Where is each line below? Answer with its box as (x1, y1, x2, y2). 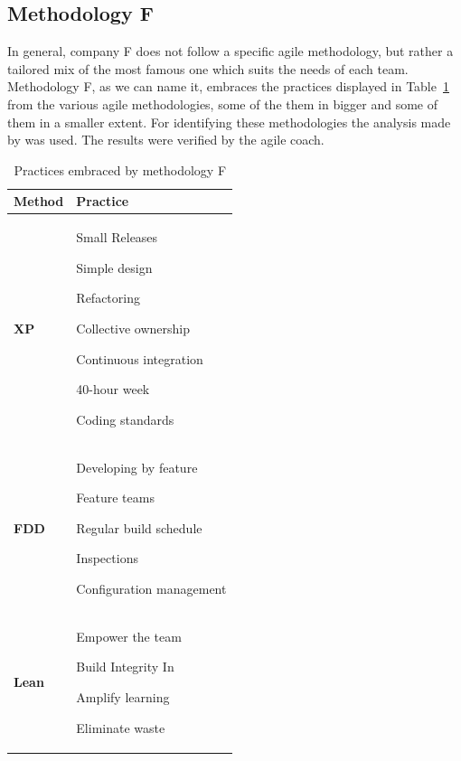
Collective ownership (76, 318, 191, 337)
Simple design (76, 258, 153, 277)
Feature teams (76, 488, 155, 507)
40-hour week (76, 380, 150, 399)
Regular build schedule (76, 518, 202, 537)
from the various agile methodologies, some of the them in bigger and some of (7, 94, 437, 113)
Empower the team (76, 626, 182, 645)
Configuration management (76, 578, 227, 597)
